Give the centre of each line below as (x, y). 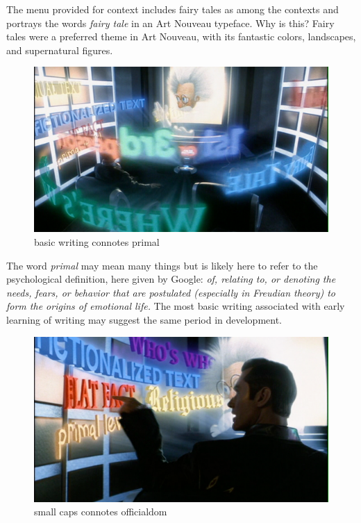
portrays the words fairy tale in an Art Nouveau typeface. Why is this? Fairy (170, 23)
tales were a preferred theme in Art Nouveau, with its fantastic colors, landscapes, (181, 36)
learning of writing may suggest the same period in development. (144, 320)
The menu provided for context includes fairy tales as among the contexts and (173, 9)
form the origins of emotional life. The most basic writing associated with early (176, 306)
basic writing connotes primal (97, 242)
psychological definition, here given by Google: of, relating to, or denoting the (171, 279)
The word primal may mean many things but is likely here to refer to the (162, 265)
